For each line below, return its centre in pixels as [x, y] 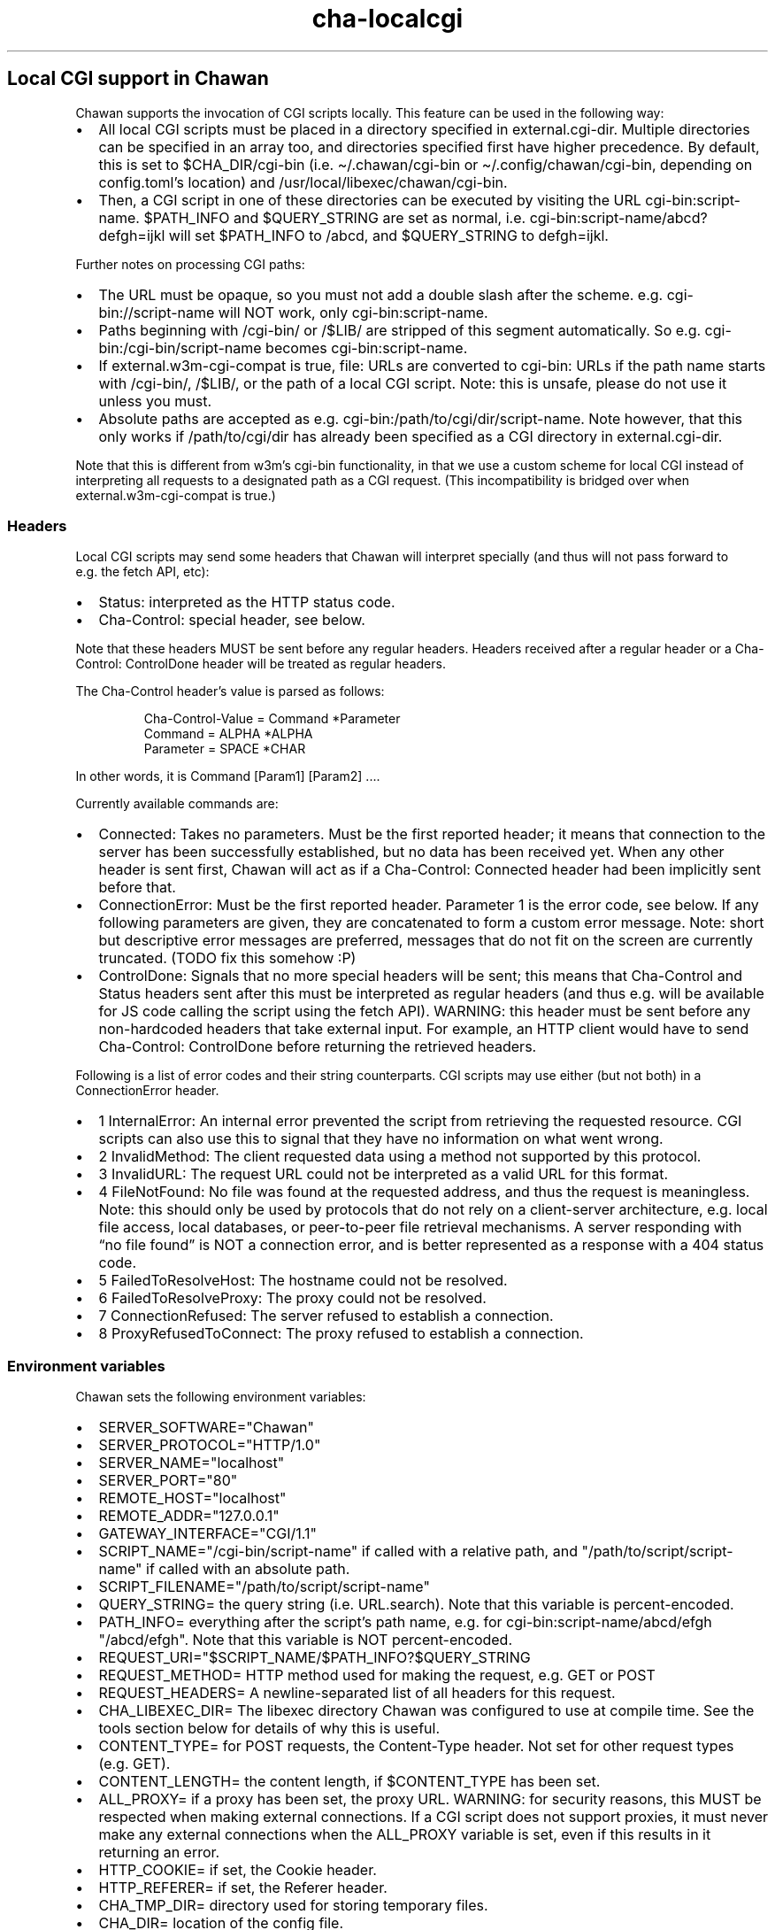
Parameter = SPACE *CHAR [225, 749]
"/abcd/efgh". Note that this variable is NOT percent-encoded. [306, 1640]
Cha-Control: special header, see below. [232, 620]
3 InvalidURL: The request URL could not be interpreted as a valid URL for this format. [384, 1174]
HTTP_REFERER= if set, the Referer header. [243, 1888]
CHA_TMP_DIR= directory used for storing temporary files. [293, 1906]
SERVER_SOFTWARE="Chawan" [206, 1428]
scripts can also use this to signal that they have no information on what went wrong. [381, 1139]
